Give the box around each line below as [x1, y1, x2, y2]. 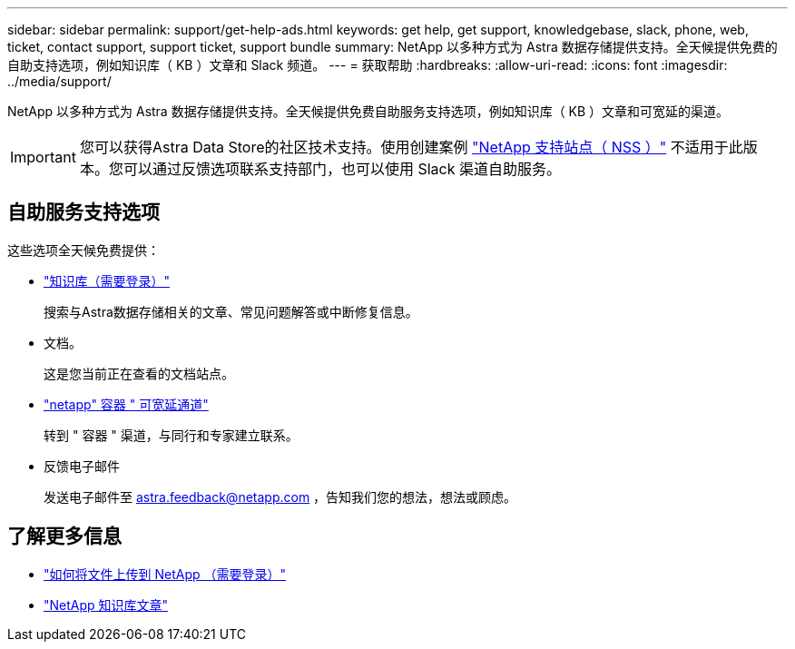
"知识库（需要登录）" [44, 272, 171, 289]
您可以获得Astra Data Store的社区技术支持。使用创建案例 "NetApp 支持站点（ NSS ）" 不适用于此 [79, 138, 743, 156]
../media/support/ [7, 74, 112, 89]
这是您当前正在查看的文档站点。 [44, 365, 234, 381]
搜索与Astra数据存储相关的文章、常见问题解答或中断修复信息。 [44, 303, 418, 320]
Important [10, 148, 76, 166]
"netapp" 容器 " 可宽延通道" [44, 396, 209, 412]
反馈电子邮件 [44, 457, 120, 474]
